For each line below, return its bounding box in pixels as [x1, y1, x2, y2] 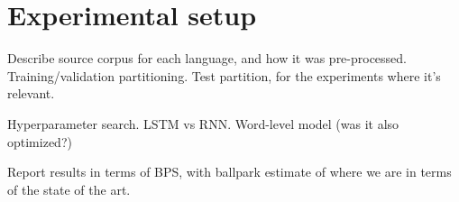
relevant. [7, 84, 55, 103]
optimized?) [7, 132, 72, 151]
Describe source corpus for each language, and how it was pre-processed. [7, 49, 408, 68]
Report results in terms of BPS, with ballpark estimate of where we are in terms [7, 162, 452, 181]
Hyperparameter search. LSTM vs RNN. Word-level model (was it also [7, 114, 399, 133]
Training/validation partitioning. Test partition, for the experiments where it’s [7, 66, 441, 85]
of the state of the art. [7, 179, 131, 198]
